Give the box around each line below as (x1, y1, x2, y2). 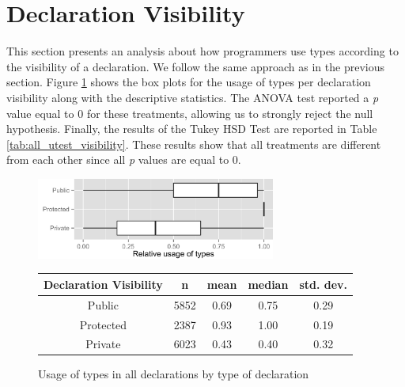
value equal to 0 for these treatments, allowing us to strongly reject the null (6, 104, 373, 121)
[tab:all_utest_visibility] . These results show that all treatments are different (6, 135, 381, 152)
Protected (79, 316, 127, 332)
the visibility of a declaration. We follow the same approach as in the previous (6, 58, 384, 74)
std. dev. (299, 275, 348, 292)
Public (87, 296, 119, 313)
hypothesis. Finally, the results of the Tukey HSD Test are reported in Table (6, 120, 377, 137)
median (248, 275, 289, 292)
